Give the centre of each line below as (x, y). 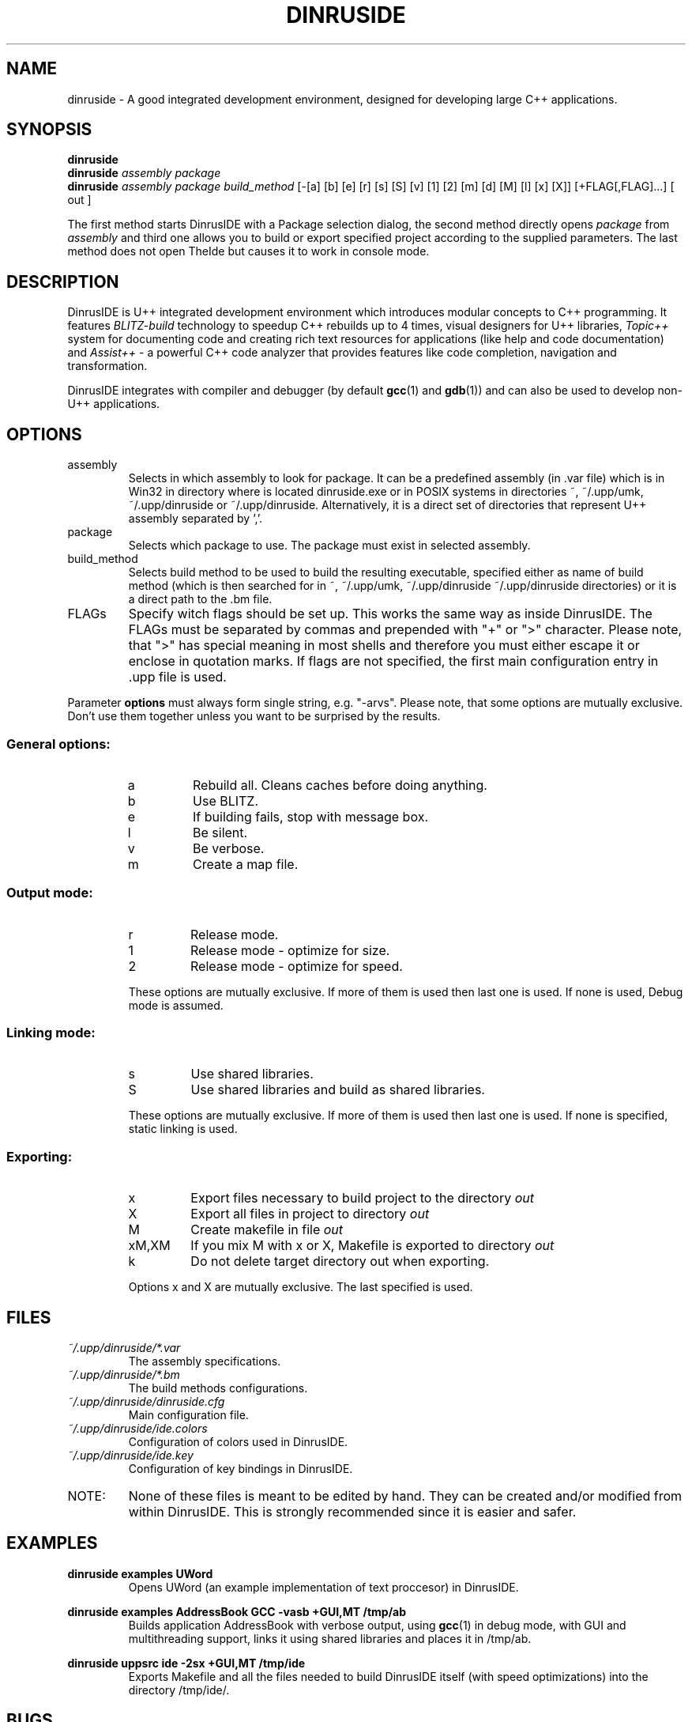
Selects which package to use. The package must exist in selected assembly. (329, 546)
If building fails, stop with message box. (310, 816)
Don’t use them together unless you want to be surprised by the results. (254, 716)
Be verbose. (229, 848)
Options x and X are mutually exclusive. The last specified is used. (301, 1287)
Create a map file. (246, 864)
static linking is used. (183, 1129)
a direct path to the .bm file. (200, 599)
